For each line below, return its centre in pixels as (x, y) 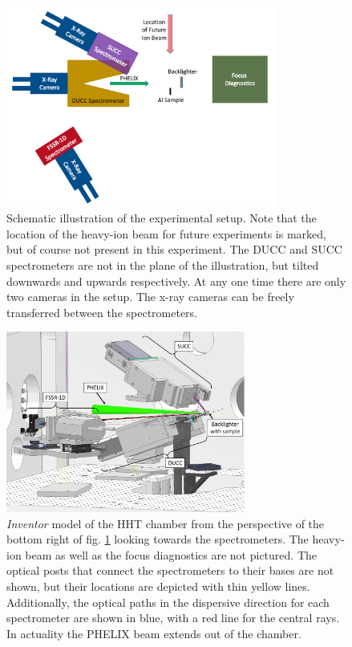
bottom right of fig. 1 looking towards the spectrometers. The (158, 539)
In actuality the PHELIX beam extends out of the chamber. (154, 633)
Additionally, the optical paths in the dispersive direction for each (168, 602)
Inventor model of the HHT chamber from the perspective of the (166, 523)
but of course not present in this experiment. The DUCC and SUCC (174, 249)
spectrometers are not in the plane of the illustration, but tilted (163, 264)
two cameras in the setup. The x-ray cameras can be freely (150, 297)
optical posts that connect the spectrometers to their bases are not (170, 570)
